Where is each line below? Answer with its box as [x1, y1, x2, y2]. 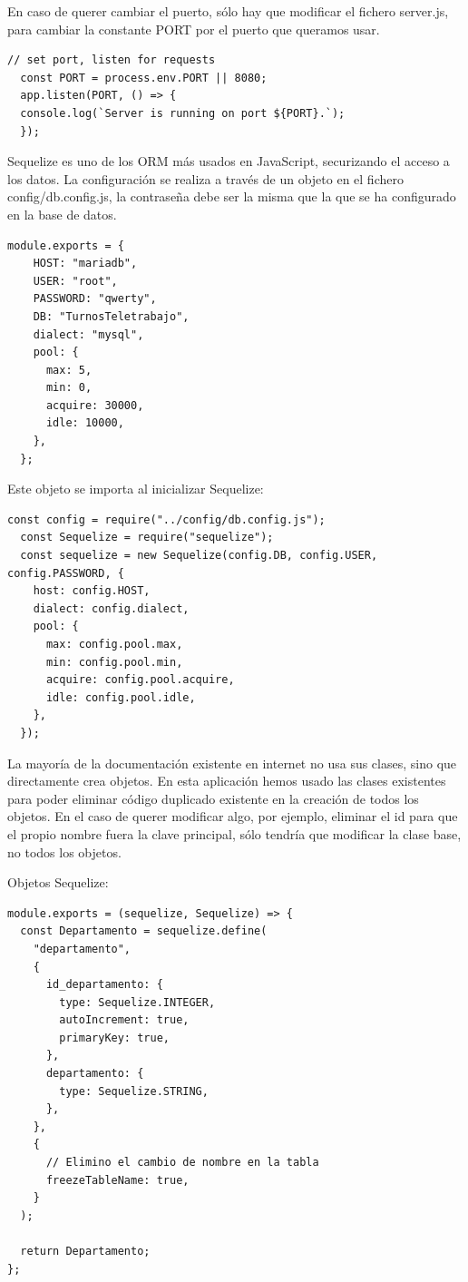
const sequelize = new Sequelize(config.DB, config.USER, [20, 549, 378, 563]
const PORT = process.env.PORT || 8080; [20, 71, 268, 84]
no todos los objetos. [7, 842, 122, 861]
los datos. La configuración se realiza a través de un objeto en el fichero [7, 169, 404, 188]
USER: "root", [33, 274, 118, 288]
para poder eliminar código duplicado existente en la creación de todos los [7, 788, 419, 807]
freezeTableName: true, [45, 1173, 190, 1187]
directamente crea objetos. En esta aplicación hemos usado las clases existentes [7, 771, 446, 790]
